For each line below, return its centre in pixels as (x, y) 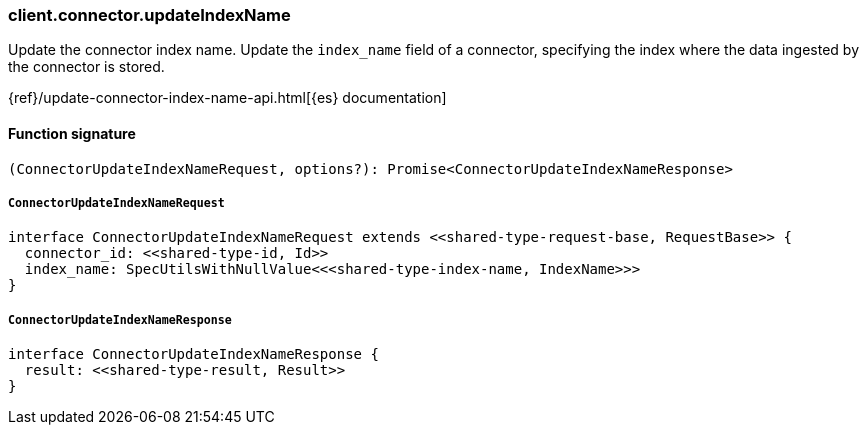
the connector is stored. (86, 67)
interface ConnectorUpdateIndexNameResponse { (193, 354)
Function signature (72, 133)
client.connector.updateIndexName (149, 15)
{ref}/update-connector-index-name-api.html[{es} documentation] (227, 98)
